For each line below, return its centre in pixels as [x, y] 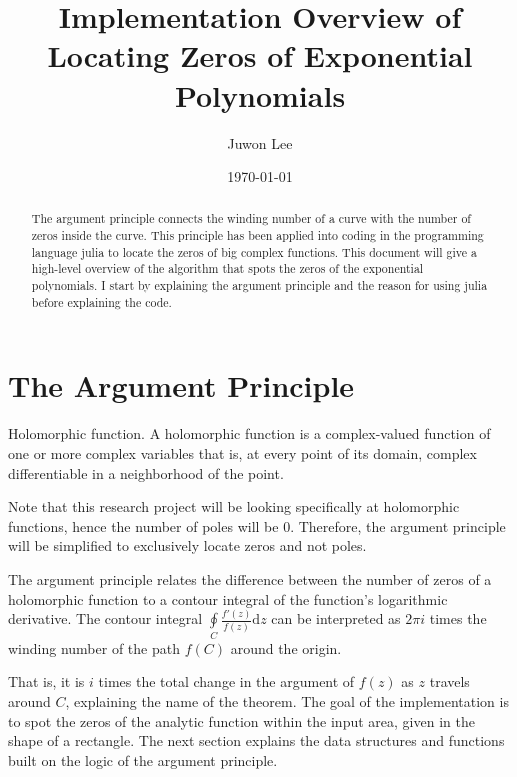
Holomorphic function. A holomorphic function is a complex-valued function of [249, 433]
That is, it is [46, 681]
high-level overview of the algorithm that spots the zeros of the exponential [227, 268]
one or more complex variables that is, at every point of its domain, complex [242, 452]
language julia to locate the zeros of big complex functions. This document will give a [254, 251]
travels [449, 681]
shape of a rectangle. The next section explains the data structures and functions [256, 740]
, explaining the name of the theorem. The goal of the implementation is [287, 701]
